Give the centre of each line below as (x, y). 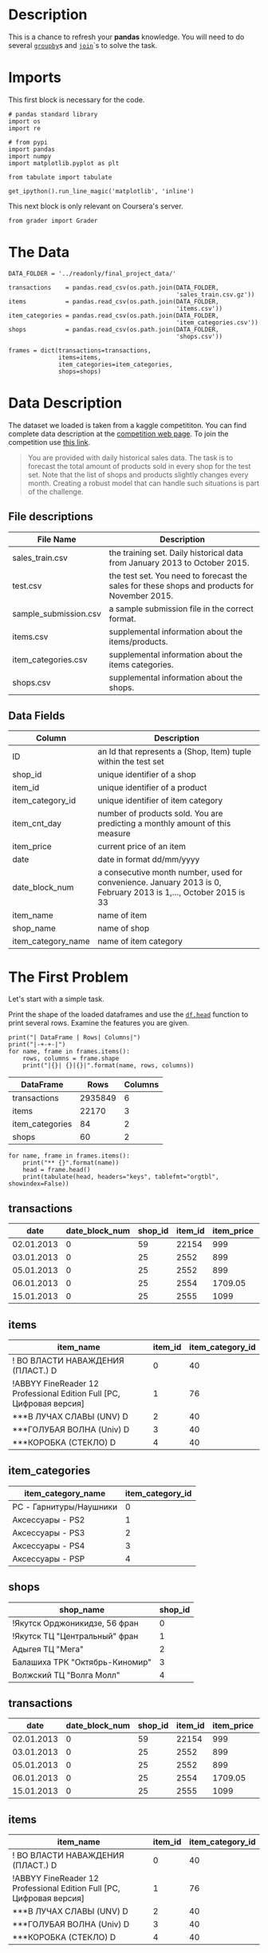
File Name (57, 539)
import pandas (32, 149)
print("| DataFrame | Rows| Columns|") (75, 1038)
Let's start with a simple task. (57, 999)
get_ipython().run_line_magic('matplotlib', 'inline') (101, 191)
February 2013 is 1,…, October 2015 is (171, 892)
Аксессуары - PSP (49, 1558)
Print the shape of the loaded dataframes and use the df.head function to (128, 1014)
